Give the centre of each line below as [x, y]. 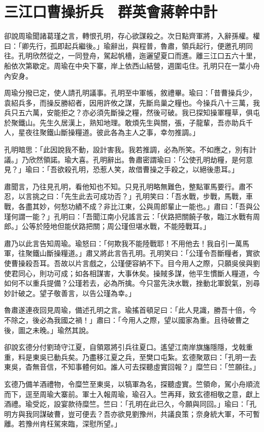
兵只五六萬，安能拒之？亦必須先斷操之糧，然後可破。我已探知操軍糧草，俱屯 [132, 112]
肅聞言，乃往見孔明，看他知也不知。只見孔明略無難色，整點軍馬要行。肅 [125, 186]
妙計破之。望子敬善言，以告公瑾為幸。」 [70, 293]
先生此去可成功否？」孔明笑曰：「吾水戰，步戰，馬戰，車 [158, 196]
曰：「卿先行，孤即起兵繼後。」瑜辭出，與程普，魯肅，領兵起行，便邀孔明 [125, 45]
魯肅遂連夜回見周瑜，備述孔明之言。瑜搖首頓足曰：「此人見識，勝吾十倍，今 [130, 310]
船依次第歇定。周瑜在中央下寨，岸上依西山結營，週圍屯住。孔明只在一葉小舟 [132, 65]
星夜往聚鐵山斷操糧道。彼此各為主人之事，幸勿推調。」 [109, 132]
